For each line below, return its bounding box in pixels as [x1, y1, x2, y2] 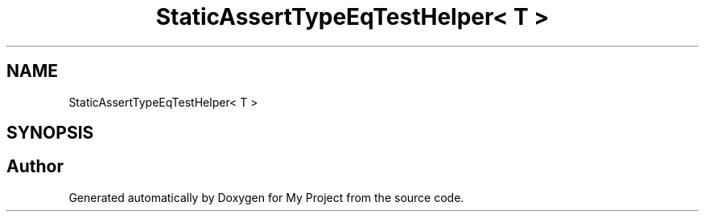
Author [6, 156, 64, 177]
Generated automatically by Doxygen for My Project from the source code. [68, 190, 464, 204]
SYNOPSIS [6, 123, 94, 143]
